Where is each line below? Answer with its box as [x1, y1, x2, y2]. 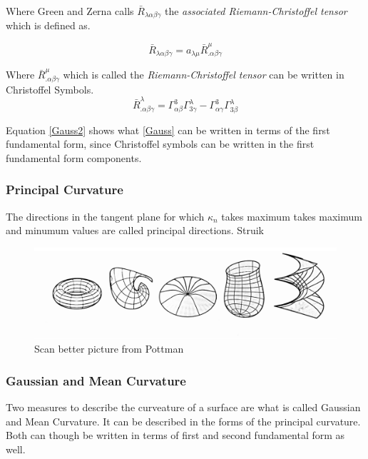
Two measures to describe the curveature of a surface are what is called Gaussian [6, 399, 361, 414]
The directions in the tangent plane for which [6, 208, 205, 223]
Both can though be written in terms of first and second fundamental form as [6, 428, 345, 443]
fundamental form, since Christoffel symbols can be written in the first [6, 136, 315, 151]
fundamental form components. [6, 150, 142, 165]
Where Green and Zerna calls [6, 4, 134, 18]
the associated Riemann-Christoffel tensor [164, 4, 347, 18]
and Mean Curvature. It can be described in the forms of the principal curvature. [6, 413, 361, 428]
